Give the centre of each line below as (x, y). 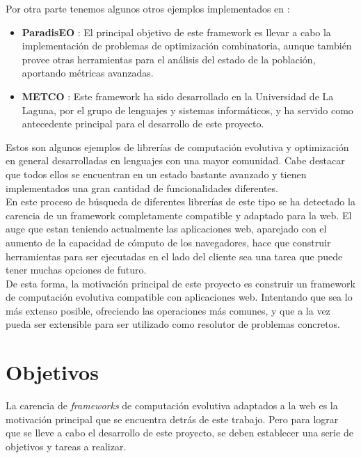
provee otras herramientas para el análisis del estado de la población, (169, 59)
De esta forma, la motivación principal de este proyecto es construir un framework (180, 283)
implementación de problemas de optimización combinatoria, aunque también (187, 46)
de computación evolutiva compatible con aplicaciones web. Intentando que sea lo (179, 297)
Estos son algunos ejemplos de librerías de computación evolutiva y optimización (177, 147)
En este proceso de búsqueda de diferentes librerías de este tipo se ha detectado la (180, 202)
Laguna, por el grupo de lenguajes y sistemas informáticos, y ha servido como (187, 110)
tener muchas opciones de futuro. (76, 270)
